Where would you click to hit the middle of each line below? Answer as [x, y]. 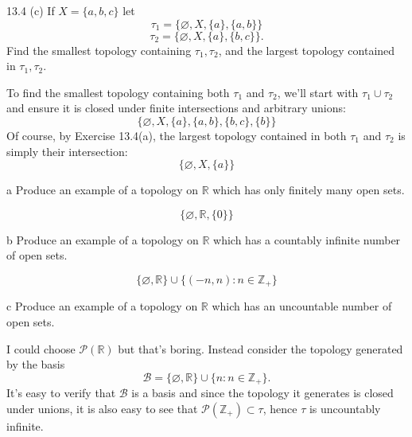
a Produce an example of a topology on [102, 190]
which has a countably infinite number [307, 239]
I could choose [41, 348]
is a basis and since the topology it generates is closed [262, 393]
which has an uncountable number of [302, 306]
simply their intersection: [67, 151]
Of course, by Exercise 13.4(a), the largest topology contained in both [177, 135]
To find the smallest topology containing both [118, 92]
